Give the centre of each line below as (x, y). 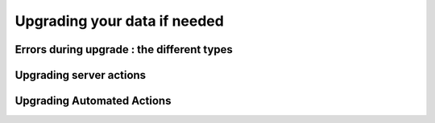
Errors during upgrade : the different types (124, 49)
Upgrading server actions (81, 75)
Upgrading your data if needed (120, 21)
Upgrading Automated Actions (93, 101)
